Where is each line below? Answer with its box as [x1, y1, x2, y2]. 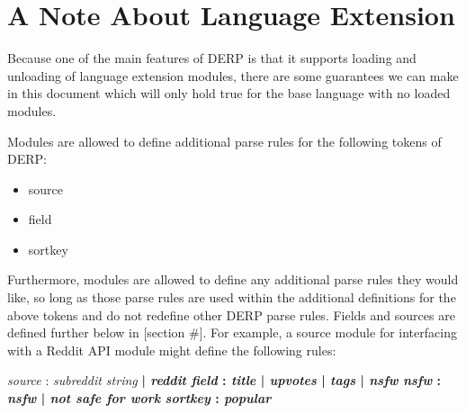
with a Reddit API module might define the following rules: [7, 340, 336, 359]
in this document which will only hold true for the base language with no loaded [7, 84, 451, 103]
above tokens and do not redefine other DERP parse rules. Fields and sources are [7, 305, 455, 324]
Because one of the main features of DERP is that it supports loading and [7, 49, 417, 67]
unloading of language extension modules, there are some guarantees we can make [7, 66, 459, 85]
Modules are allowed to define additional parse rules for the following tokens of [7, 131, 442, 150]
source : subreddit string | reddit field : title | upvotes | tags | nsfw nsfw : [7, 371, 442, 390]
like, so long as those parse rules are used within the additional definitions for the [7, 288, 456, 307]
